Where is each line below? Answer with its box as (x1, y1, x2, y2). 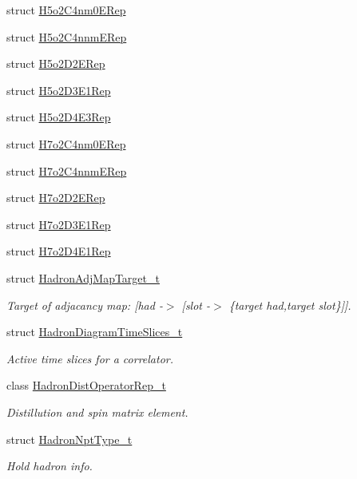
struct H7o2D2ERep (6, 189, 105, 206)
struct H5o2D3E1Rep (6, 81, 111, 98)
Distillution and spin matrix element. (6, 403, 188, 420)
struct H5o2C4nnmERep (6, 28, 127, 45)
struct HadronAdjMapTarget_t (6, 269, 160, 286)
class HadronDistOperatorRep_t (6, 377, 166, 394)
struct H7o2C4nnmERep (6, 162, 127, 179)
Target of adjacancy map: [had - (6, 296, 163, 313)
